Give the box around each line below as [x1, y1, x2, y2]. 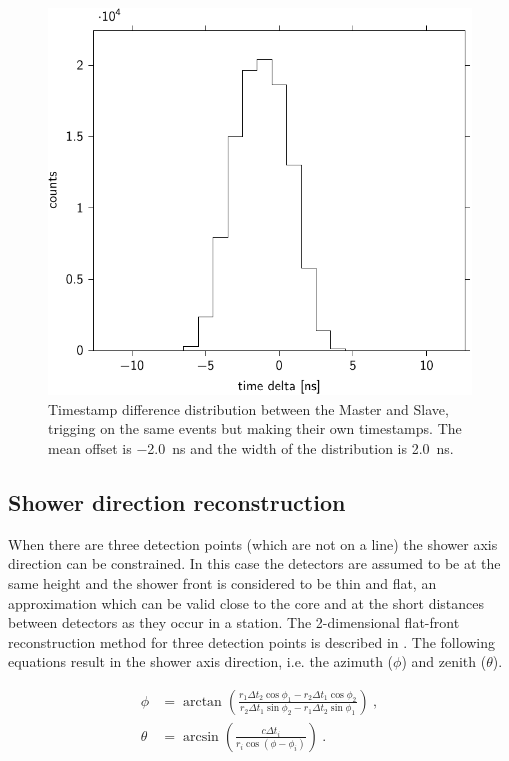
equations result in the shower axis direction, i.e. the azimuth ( [8, 651, 394, 672]
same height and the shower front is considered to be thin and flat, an [8, 572, 437, 593]
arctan [182, 694, 222, 709]
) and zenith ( [401, 651, 487, 672]
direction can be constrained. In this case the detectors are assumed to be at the [8, 553, 501, 574]
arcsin [182, 729, 219, 744]
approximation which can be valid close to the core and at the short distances [8, 592, 485, 613]
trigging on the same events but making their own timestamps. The [48, 418, 462, 439]
